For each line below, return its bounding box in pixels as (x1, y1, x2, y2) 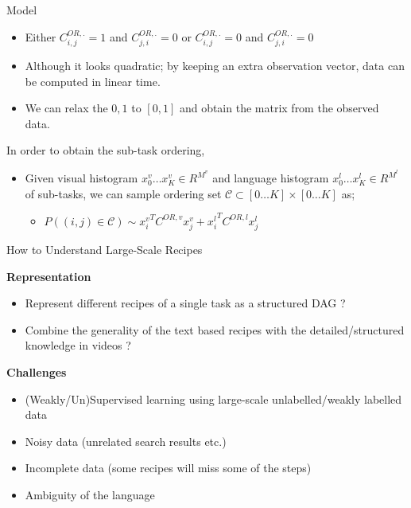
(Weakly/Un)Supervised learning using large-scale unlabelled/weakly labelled (25, 390, 402, 407)
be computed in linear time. (25, 72, 161, 89)
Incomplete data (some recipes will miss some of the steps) (25, 459, 312, 476)
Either (25, 28, 56, 45)
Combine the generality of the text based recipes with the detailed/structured (25, 321, 405, 338)
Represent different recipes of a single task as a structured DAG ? (25, 295, 346, 311)
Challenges (6, 363, 67, 380)
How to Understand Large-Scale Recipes (6, 240, 203, 257)
